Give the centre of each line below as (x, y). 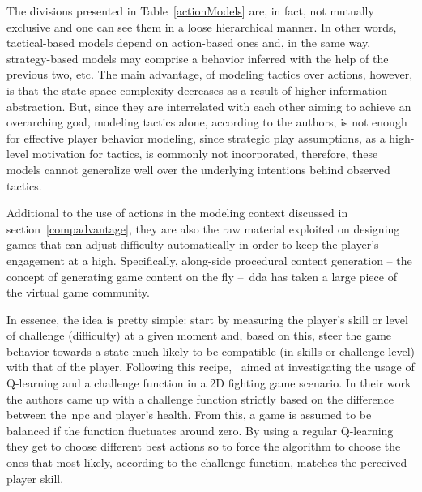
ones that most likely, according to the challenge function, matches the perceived (207, 462)
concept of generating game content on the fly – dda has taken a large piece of (202, 276)
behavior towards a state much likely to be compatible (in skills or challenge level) (211, 351)
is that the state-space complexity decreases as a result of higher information (197, 90)
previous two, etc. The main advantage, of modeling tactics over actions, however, (210, 74)
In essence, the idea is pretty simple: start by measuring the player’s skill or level (207, 319)
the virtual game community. (78, 292)
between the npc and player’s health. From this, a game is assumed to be (189, 415)
